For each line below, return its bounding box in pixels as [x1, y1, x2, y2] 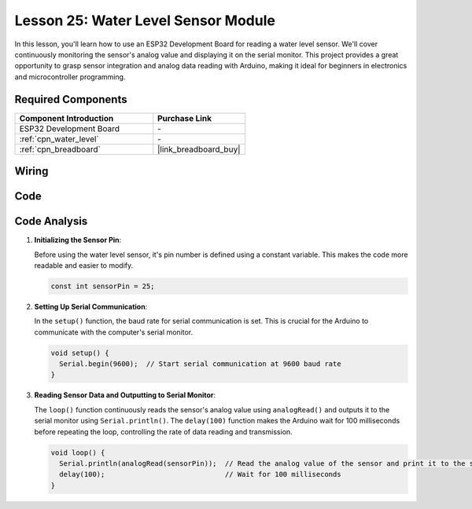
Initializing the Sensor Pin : [34, 236, 122, 245]
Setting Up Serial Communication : [34, 302, 148, 311]
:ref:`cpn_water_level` [19, 134, 100, 145]
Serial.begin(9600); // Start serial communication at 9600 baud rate [59, 360, 341, 368]
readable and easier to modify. [34, 260, 134, 270]
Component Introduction [19, 112, 114, 123]
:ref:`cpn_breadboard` [19, 144, 101, 155]
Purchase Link [157, 112, 212, 123]
